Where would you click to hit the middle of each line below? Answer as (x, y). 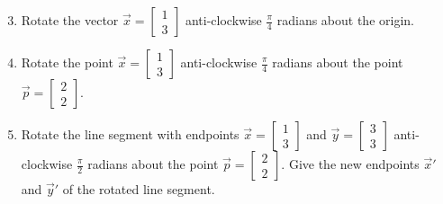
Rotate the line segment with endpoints (130, 134)
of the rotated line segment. (139, 189)
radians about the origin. (345, 20)
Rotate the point (67, 62)
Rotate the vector (70, 20)
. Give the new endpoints (350, 164)
